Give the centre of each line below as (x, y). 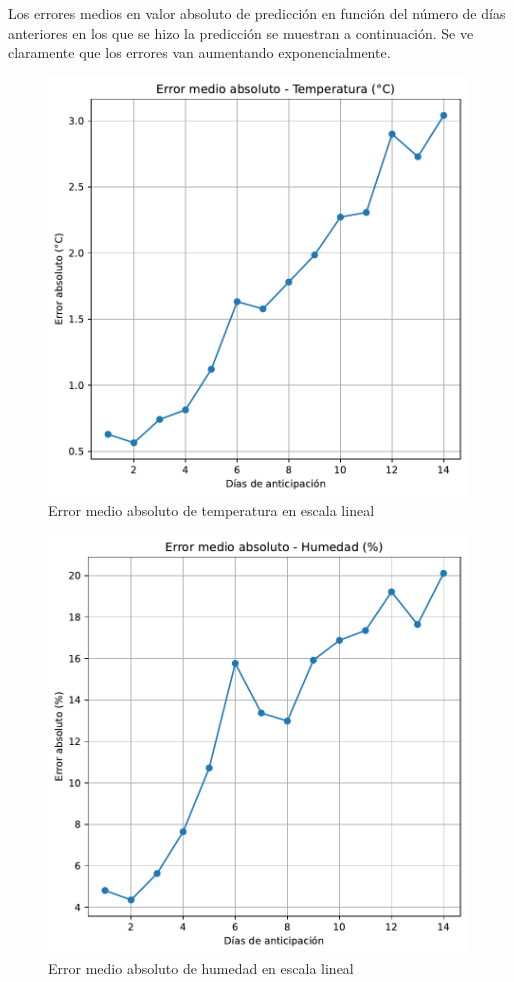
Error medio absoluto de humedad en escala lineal (201, 968)
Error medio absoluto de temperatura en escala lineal (211, 510)
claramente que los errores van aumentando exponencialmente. (199, 52)
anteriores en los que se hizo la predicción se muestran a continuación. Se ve (241, 32)
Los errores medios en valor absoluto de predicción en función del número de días (257, 13)
